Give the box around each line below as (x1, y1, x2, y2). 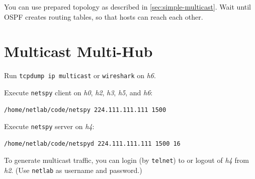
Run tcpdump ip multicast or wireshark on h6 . (4, 70, 156, 81)
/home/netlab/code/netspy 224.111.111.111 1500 (4, 106, 166, 113)
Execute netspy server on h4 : (4, 121, 95, 132)
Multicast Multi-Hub (4, 41, 153, 62)
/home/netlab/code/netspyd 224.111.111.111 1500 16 (4, 140, 181, 147)
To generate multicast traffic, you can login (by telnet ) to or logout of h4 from (4, 155, 249, 165)
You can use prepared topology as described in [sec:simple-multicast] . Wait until (4, 2, 251, 12)
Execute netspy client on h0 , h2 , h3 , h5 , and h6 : (4, 87, 153, 97)
